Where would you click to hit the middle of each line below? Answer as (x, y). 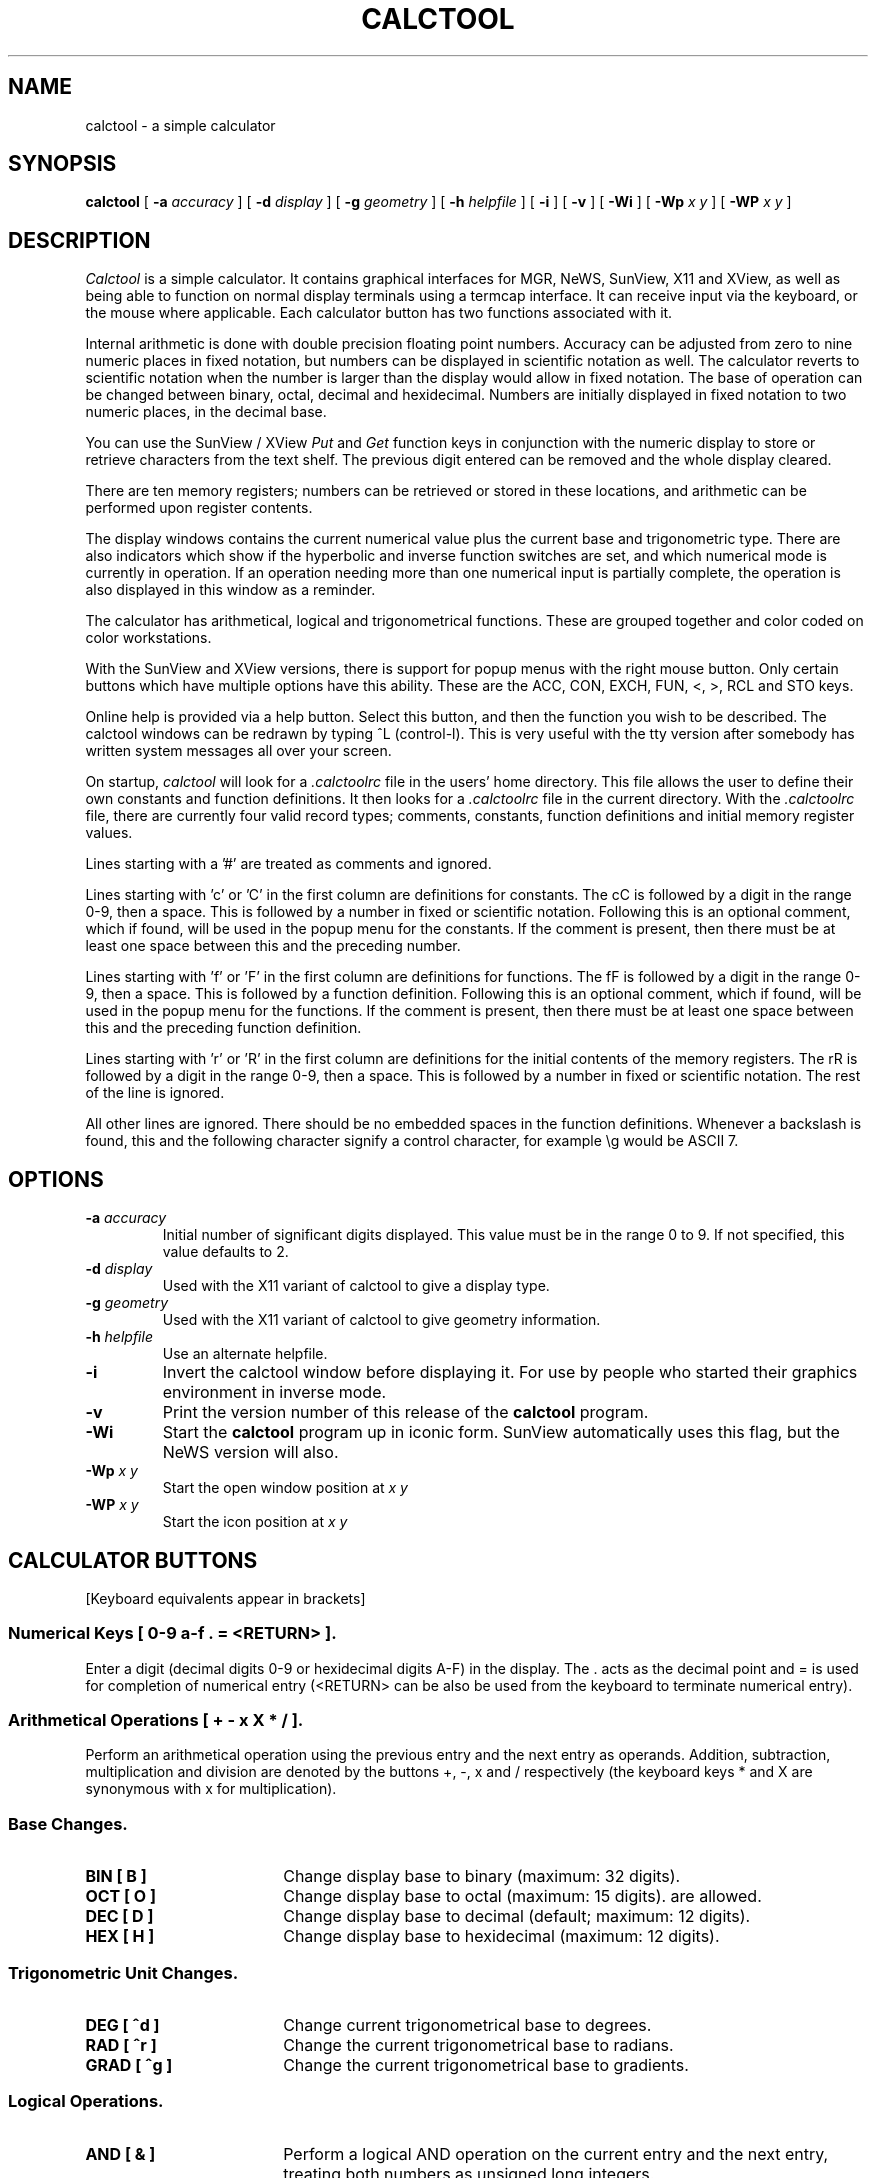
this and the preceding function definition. (223, 1028)
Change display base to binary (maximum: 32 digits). (482, 1876)
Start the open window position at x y (285, 1488)
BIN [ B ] (116, 1876)
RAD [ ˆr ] (121, 2044)
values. (109, 833)
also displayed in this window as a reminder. (230, 590)
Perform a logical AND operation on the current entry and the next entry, (556, 2153)
